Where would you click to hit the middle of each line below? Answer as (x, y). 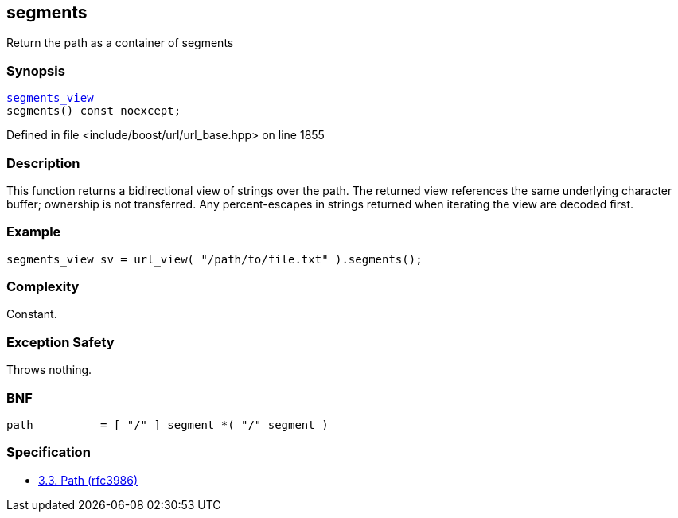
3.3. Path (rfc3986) (88, 480)
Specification (49, 452)
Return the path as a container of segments (120, 43)
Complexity (43, 287)
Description (43, 163)
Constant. (32, 314)
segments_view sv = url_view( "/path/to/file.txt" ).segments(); (214, 259)
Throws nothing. (49, 370)
